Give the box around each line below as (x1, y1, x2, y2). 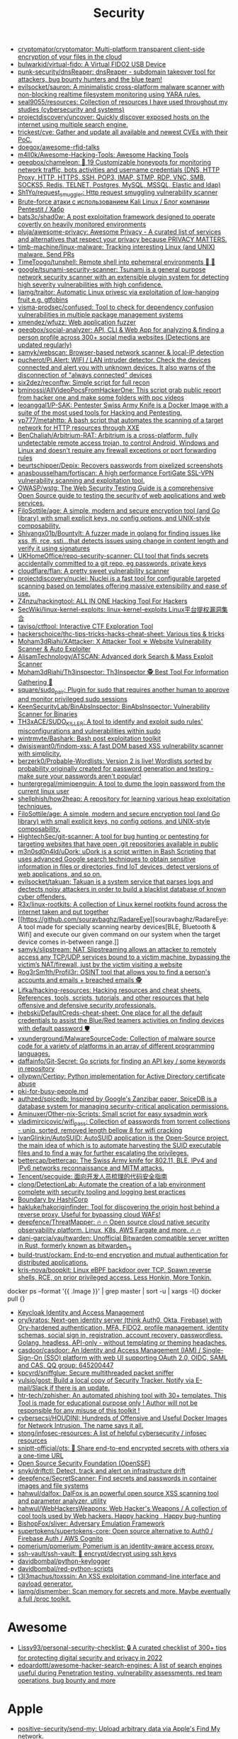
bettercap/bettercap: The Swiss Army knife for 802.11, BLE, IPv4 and (17, 1156, 217, 1165)
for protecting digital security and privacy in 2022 (17, 1654, 163, 1662)
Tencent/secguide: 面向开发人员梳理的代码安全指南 (17, 1172, 168, 1181)
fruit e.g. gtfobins (17, 295, 69, 304)
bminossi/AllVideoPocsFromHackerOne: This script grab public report (17, 385, 222, 394)
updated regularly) (17, 340, 72, 349)
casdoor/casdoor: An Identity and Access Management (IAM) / (17, 1346, 201, 1355)
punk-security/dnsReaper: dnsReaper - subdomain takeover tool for (17, 67, 216, 76)
